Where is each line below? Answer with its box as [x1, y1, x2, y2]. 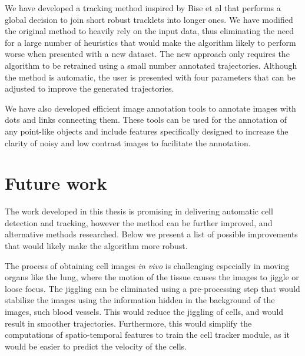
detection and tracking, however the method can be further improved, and [5, 216, 273, 229]
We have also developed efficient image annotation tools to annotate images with [5, 102, 296, 114]
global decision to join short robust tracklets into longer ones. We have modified [5, 13, 293, 25]
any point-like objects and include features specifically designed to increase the [5, 125, 289, 137]
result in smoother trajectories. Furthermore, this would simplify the [5, 317, 252, 329]
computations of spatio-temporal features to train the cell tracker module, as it [5, 328, 290, 341]
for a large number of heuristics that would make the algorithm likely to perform [5, 36, 296, 48]
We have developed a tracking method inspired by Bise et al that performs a [5, 2, 281, 14]
